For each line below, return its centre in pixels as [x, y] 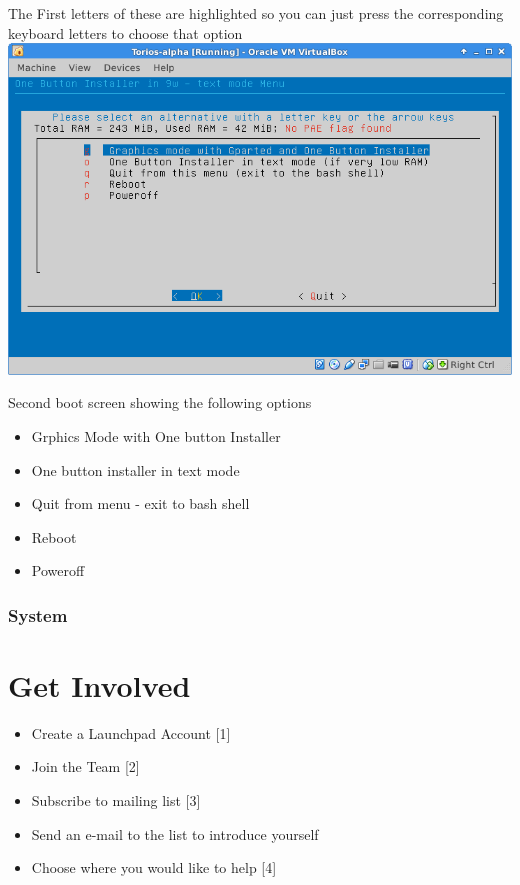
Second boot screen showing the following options [160, 402]
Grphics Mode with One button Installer [156, 435]
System [38, 614]
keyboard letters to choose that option [125, 32]
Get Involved [99, 684]
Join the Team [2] [85, 766]
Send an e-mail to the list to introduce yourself [175, 833]
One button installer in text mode [135, 469]
